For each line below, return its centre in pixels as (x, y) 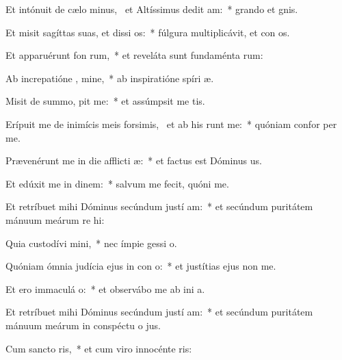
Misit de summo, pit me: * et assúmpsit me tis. (105, 101)
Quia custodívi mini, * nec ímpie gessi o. (91, 243)
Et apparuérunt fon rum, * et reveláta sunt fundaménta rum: (134, 55)
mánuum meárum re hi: (55, 219)
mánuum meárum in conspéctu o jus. (83, 325)
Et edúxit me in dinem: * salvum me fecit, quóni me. (117, 183)
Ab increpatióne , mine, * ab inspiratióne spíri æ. (110, 78)
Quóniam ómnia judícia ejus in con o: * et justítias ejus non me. (141, 266)
